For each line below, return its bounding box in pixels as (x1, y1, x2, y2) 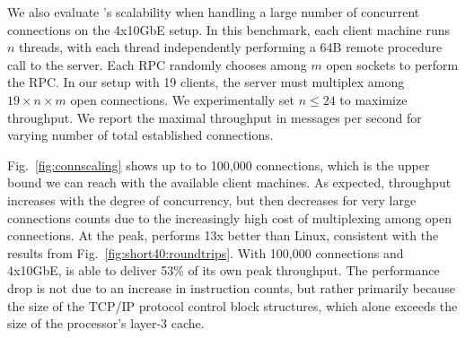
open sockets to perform (326, 55, 459, 74)
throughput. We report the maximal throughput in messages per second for (7, 108, 422, 126)
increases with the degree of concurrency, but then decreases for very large (7, 190, 417, 209)
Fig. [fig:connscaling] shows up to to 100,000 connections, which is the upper (7, 155, 430, 174)
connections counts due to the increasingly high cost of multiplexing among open (7, 208, 452, 227)
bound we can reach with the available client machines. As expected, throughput (7, 173, 452, 192)
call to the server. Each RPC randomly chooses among (7, 55, 307, 74)
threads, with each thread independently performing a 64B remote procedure (19, 38, 443, 56)
